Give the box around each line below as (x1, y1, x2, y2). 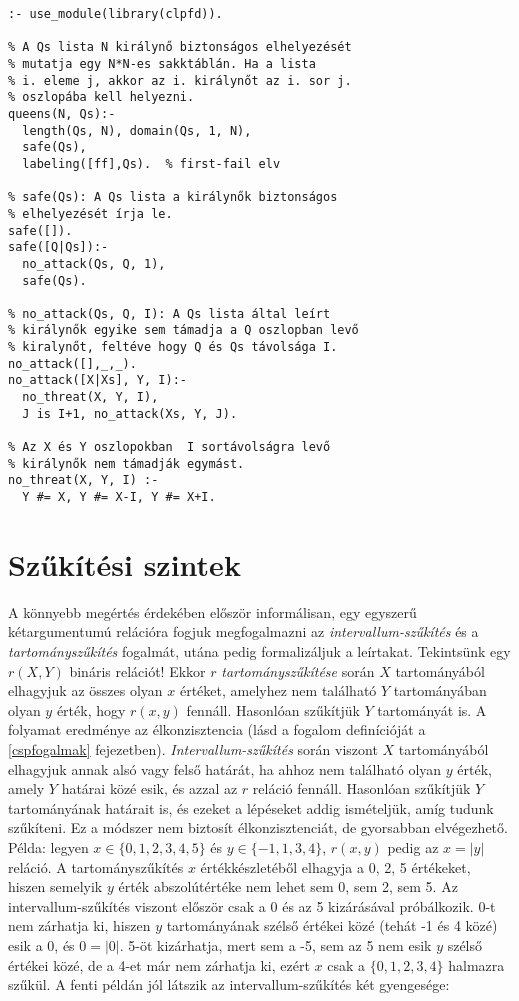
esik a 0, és (8, 934, 75, 955)
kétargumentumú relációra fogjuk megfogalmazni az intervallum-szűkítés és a (8, 621, 479, 642)
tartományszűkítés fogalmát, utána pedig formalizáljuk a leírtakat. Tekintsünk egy (8, 641, 511, 661)
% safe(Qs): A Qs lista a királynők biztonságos (8, 190, 338, 205)
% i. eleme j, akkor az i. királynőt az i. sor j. (8, 73, 352, 88)
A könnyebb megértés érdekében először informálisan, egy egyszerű (8, 601, 417, 622)
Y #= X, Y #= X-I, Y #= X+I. (22, 490, 216, 505)
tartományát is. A (377, 699, 487, 720)
